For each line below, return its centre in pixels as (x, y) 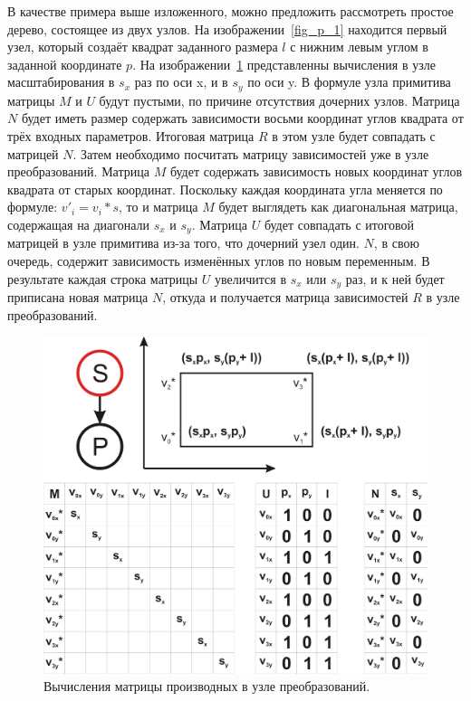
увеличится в (251, 278)
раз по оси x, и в (181, 82)
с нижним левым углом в (359, 47)
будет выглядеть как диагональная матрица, (338, 207)
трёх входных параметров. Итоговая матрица (131, 136)
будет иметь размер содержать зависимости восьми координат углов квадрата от (242, 118)
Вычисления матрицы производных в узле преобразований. (207, 686)
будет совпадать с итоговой (339, 224)
